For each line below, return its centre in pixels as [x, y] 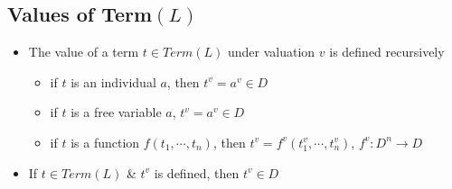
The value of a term [84, 52]
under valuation [271, 52]
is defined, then [197, 172]
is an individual [113, 81]
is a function [105, 142]
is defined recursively [387, 52]
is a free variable [116, 112]
